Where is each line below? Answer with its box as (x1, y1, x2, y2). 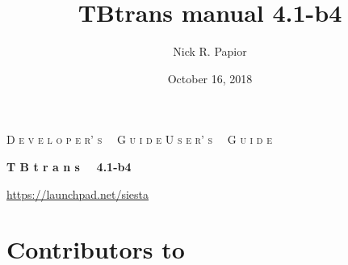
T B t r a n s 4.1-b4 (6, 158, 132, 175)
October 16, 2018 (167, 69, 253, 86)
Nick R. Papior (173, 43, 247, 60)
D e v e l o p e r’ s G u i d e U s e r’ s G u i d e (6, 131, 272, 148)
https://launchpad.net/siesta (6, 185, 149, 202)
